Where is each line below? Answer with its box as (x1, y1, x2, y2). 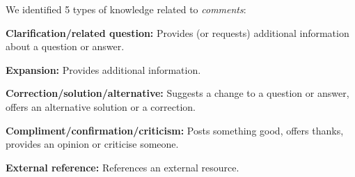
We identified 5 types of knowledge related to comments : (6, 2, 246, 16)
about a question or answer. (6, 39, 125, 54)
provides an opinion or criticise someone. (6, 137, 179, 151)
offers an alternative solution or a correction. (6, 99, 196, 114)
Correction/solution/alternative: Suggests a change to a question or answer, (6, 86, 349, 100)
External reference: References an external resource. (6, 160, 239, 174)
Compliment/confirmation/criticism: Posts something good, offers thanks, (6, 123, 344, 137)
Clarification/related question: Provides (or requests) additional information (6, 25, 349, 40)
